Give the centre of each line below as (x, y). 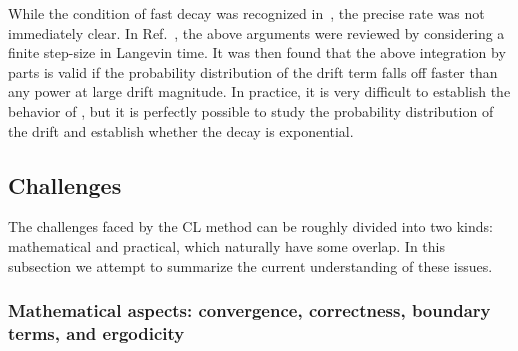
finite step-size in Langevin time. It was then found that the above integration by (257, 52)
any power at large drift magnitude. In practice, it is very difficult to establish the (259, 91)
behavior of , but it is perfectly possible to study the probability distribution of (251, 110)
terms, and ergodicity (96, 332)
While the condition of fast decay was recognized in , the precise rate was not (246, 13)
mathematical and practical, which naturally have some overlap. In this (226, 245)
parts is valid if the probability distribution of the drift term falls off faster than (253, 71)
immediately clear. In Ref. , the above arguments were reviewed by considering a (256, 32)
